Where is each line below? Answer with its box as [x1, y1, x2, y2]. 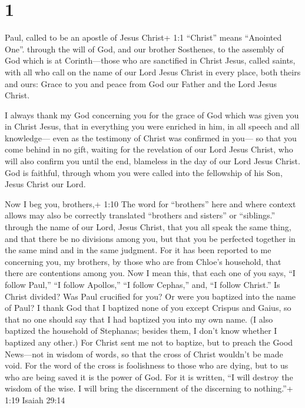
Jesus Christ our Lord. [5, 178, 86, 190]
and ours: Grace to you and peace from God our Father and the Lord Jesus [5, 77, 277, 89]
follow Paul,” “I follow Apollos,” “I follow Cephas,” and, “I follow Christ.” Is [5, 278, 280, 290]
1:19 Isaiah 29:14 [5, 393, 65, 406]
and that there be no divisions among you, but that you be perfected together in [5, 232, 296, 244]
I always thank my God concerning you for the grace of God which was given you [5, 108, 299, 121]
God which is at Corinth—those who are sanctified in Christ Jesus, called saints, [5, 54, 296, 67]
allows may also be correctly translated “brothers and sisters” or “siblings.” [5, 209, 276, 221]
